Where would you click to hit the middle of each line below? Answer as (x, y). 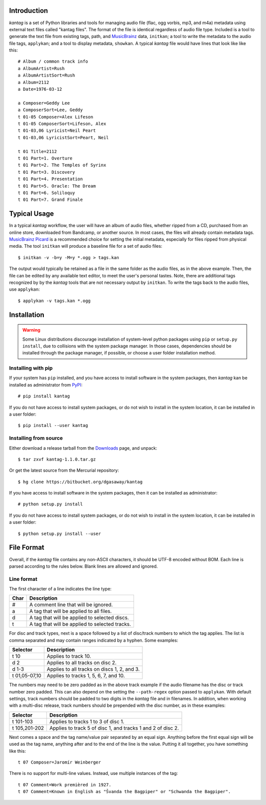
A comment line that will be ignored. (71, 605)
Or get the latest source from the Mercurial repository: (64, 470)
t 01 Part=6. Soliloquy (47, 193)
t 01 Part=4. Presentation (50, 179)
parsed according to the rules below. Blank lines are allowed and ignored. (83, 566)
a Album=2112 (33, 82)
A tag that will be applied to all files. (70, 611)
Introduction (29, 11)
